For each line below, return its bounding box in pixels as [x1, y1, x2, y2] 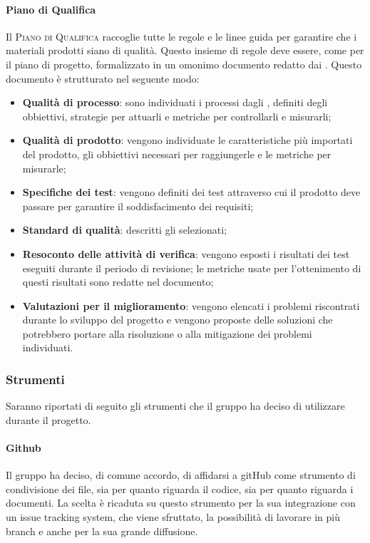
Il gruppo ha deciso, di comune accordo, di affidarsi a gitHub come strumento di [6, 467, 356, 482]
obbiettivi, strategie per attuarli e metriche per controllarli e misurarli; [22, 108, 332, 123]
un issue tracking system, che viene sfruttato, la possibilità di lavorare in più [6, 510, 340, 524]
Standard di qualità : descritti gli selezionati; [22, 222, 227, 237]
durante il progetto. [6, 412, 91, 427]
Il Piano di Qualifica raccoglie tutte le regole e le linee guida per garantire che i [6, 29, 357, 43]
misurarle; [22, 160, 66, 175]
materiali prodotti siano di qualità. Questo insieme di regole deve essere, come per [6, 43, 364, 58]
